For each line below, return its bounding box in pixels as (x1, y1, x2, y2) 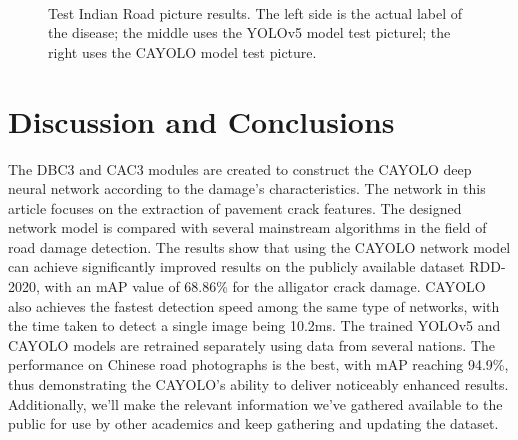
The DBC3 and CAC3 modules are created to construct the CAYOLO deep (8, 158, 472, 179)
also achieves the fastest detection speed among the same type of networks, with (8, 295, 500, 316)
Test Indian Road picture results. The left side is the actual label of (48, 2, 463, 23)
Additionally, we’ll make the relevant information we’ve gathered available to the (8, 393, 503, 414)
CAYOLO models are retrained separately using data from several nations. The (8, 334, 495, 355)
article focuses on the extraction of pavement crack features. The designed (8, 197, 462, 218)
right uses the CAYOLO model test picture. (48, 41, 317, 62)
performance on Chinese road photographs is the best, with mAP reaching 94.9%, (8, 354, 509, 375)
